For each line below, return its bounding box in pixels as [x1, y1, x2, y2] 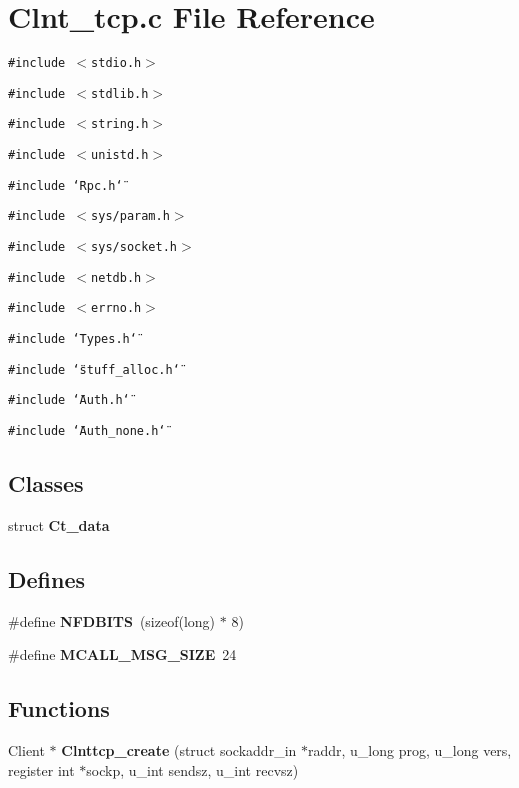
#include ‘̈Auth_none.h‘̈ [8, 424, 166, 438]
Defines [8, 563, 86, 594]
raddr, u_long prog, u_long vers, [307, 740, 512, 761]
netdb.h [91, 270, 142, 285]
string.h [91, 117, 149, 132]
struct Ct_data [8, 514, 110, 535]
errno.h [91, 301, 142, 316]
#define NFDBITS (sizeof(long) [8, 610, 216, 631]
